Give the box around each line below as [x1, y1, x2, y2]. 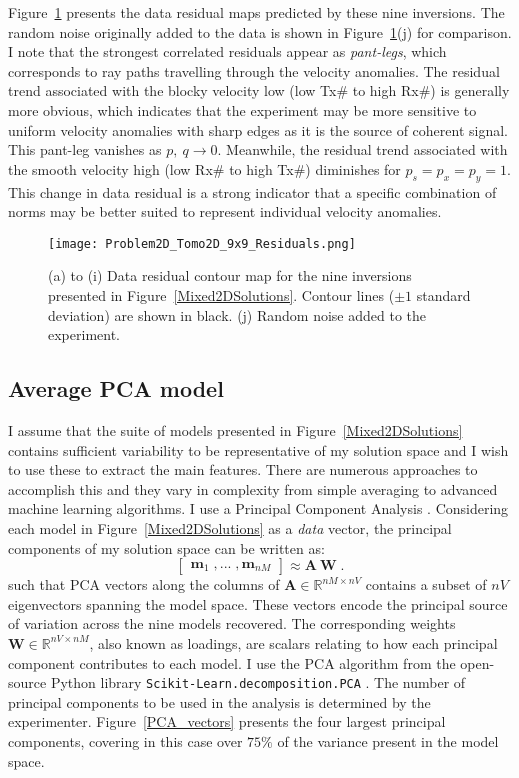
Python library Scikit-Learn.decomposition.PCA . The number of [50, 672, 466, 693]
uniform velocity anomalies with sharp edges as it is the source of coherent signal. [8, 119, 508, 140]
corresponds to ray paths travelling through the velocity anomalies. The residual [8, 60, 500, 81]
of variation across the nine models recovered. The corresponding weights [8, 613, 456, 634]
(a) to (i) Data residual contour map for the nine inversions [48, 265, 412, 286]
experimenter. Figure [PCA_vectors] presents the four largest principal [8, 711, 446, 732]
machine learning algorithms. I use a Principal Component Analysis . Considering [8, 498, 509, 519]
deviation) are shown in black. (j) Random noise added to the [48, 304, 427, 325]
